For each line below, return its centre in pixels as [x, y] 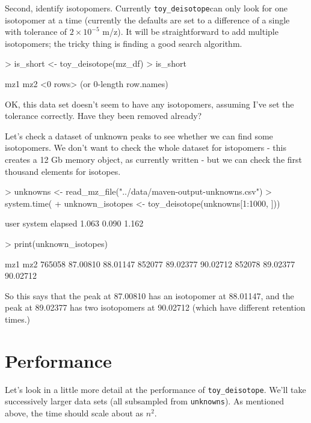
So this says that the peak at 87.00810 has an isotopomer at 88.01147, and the [149, 295]
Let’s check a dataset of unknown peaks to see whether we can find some [139, 135]
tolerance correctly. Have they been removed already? [103, 116]
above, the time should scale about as [74, 412]
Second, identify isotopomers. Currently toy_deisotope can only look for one [146, 8]
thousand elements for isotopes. [63, 171]
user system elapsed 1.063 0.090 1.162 [74, 223]
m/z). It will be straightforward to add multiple [190, 32]
